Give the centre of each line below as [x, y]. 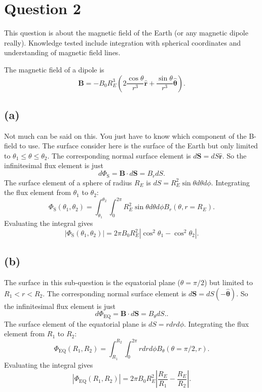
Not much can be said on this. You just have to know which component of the [125, 135]
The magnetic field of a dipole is [54, 69]
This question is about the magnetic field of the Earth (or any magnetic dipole [126, 33]
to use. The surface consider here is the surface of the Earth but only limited [139, 146]
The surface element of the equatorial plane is [75, 323]
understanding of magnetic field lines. [62, 52]
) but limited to [228, 282]
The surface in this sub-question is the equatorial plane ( [92, 282]
